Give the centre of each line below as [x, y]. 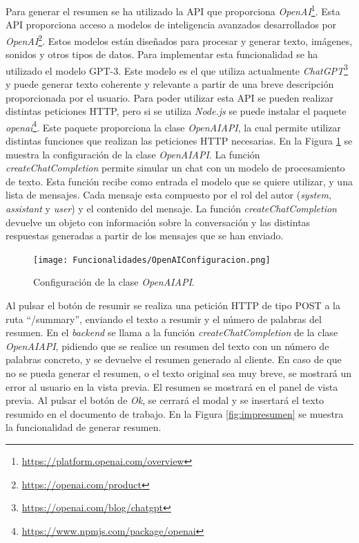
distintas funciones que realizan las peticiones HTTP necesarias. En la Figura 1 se [179, 140]
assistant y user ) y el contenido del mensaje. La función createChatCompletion [171, 208]
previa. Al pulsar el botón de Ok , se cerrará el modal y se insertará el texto [165, 400]
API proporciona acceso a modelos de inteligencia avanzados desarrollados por [171, 25]
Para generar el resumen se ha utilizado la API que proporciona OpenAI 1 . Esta [173, 10]
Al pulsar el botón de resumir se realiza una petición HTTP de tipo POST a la [173, 305]
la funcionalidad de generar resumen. [84, 427]
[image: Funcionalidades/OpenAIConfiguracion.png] [152, 260]
